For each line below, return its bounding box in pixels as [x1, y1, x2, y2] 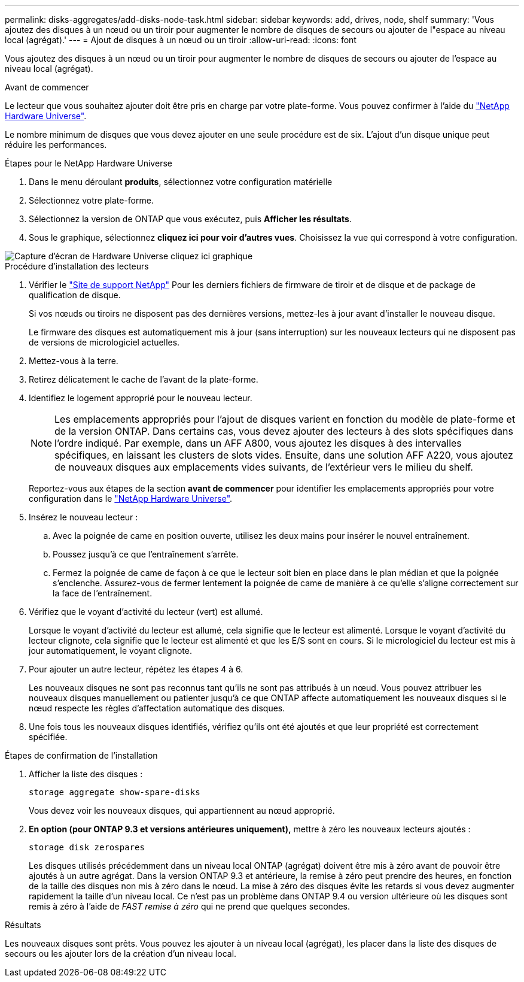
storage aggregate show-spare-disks [29, 787, 200, 797]
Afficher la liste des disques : [29, 769, 143, 779]
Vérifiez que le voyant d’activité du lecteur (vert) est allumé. [29, 607, 263, 617]
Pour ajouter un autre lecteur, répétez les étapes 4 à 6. [29, 664, 243, 674]
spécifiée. [29, 732, 68, 742]
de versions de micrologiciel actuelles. [29, 337, 180, 347]
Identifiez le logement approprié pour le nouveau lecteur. [29, 393, 252, 403]
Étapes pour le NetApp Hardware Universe [5, 158, 172, 168]
